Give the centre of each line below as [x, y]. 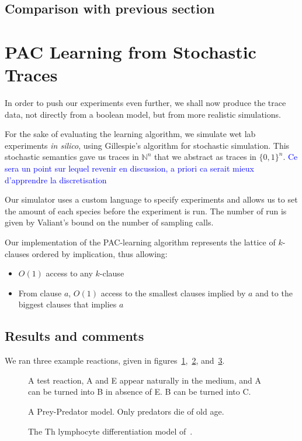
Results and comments [74, 336]
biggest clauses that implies [67, 304]
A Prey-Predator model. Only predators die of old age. [126, 411]
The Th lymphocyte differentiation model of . [110, 431]
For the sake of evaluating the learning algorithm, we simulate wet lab [130, 134]
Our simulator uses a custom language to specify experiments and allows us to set [151, 199]
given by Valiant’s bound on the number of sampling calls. [109, 222]
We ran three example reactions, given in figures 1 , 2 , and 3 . [115, 360]
